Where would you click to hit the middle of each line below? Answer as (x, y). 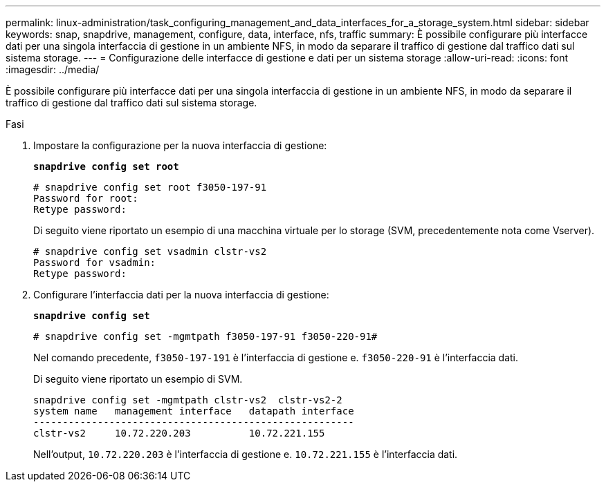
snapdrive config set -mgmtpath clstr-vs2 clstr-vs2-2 (188, 400)
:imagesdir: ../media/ (53, 69)
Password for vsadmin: (95, 262)
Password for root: (86, 198)
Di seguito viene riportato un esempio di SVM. (138, 379)
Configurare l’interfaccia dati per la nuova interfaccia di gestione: (181, 295)
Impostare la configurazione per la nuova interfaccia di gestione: (180, 145)
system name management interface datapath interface (194, 411)
